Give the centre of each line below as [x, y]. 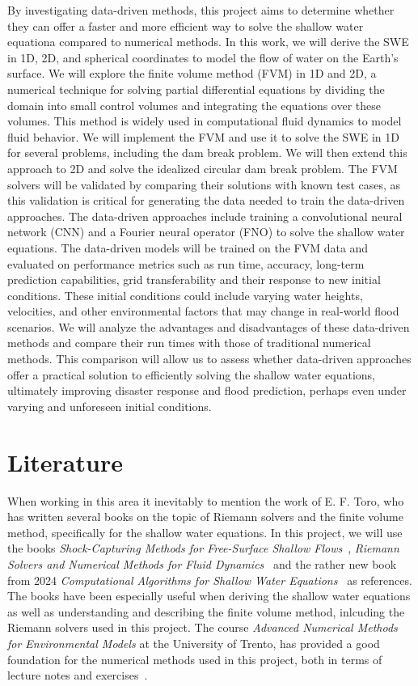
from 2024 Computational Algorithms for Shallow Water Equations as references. [210, 580]
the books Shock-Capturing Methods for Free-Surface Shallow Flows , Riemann [203, 548]
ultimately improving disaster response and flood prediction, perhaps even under [207, 390]
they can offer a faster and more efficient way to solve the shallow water [186, 25]
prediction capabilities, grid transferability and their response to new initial [194, 279]
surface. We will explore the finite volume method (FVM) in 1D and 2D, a [192, 73]
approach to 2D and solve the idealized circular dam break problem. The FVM [203, 168]
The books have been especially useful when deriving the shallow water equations [209, 596]
